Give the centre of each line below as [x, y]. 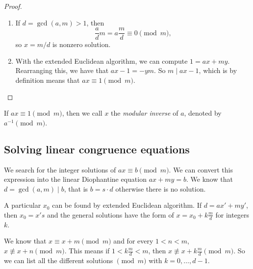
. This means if [87, 250]
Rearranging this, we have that [62, 70]
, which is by [218, 70]
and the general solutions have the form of [110, 214]
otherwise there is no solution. [161, 188]
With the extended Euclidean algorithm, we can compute [101, 61]
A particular [23, 205]
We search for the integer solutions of [60, 169]
